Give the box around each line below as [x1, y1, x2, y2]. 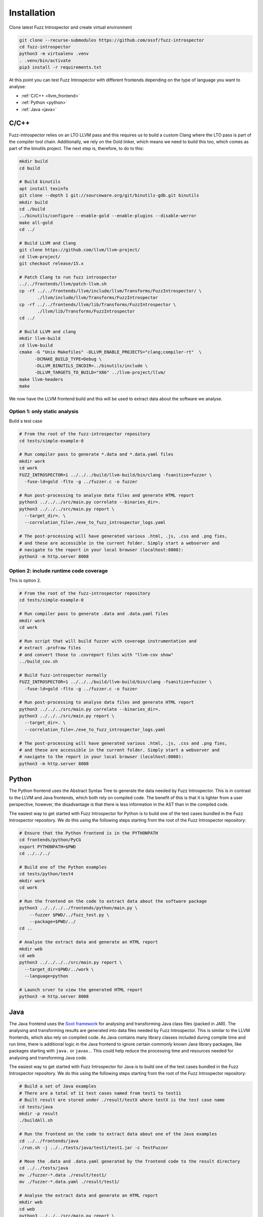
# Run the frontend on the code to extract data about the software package [19, 898, 207, 904]
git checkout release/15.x [19, 261, 84, 266]
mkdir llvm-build [19, 336, 61, 341]
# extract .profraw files [19, 645, 81, 651]
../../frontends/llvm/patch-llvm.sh [19, 281, 107, 287]
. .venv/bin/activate [19, 57, 71, 63]
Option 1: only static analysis [9, 408, 79, 415]
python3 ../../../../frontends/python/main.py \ [19, 905, 138, 911]
